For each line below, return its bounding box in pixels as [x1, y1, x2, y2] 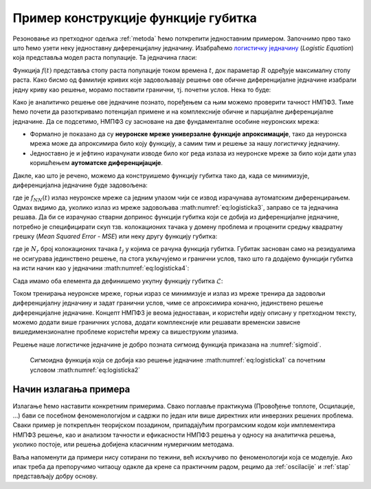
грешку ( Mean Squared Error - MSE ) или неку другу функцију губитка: [12, 232, 218, 240]
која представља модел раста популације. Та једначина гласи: [12, 54, 197, 62]
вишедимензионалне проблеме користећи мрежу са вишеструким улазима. [12, 327, 238, 336]
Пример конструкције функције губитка [12, 10, 257, 25]
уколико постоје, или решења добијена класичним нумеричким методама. [12, 440, 234, 448]
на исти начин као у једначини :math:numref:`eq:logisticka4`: [12, 264, 190, 272]
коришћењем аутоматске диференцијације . [30, 159, 163, 167]
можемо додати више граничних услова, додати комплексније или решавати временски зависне [12, 318, 301, 327]
